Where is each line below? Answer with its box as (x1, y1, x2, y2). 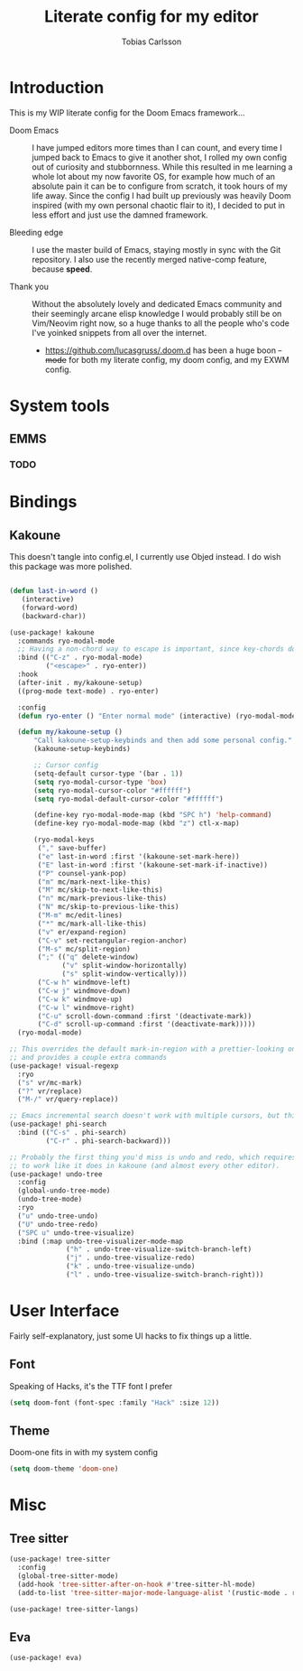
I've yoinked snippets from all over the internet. (32, 327, 207, 338)
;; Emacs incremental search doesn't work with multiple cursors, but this (9, 1111, 300, 1120)
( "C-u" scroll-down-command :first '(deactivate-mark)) (37, 1011, 252, 1021)
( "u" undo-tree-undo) (17, 1211, 99, 1221)
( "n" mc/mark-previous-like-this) (37, 894, 168, 904)
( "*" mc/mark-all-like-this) (37, 919, 147, 928)
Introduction (9, 77, 105, 97)
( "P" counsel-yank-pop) (37, 868, 127, 877)
